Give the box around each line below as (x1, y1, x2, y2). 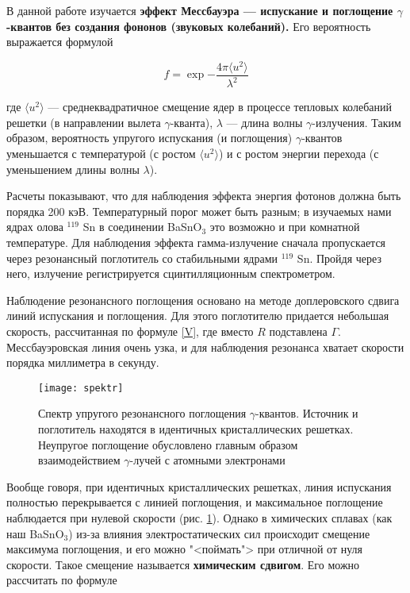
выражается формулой (6, 33, 113, 50)
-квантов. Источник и (255, 405, 358, 422)
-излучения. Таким (312, 114, 401, 130)
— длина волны (226, 114, 303, 130)
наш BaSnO (6, 525, 64, 541)
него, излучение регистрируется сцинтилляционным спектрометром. (6, 265, 335, 282)
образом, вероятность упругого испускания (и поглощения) (6, 129, 293, 146)
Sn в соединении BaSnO (82, 218, 202, 235)
